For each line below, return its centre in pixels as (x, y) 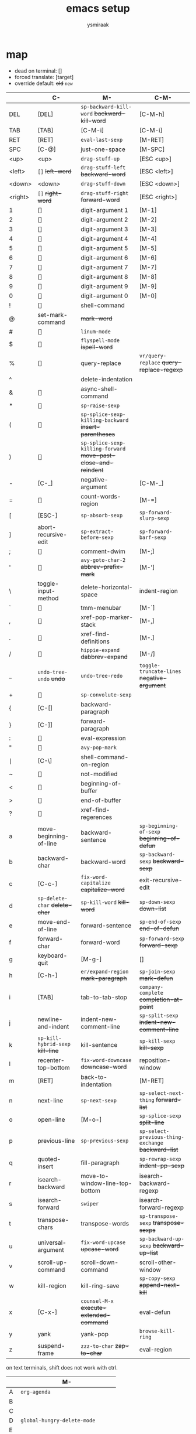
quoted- (49, 1159)
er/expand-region (105, 972)
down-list (153, 909)
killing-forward (103, 449)
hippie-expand (100, 650)
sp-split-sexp (159, 1015)
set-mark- (53, 315)
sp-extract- (97, 531)
